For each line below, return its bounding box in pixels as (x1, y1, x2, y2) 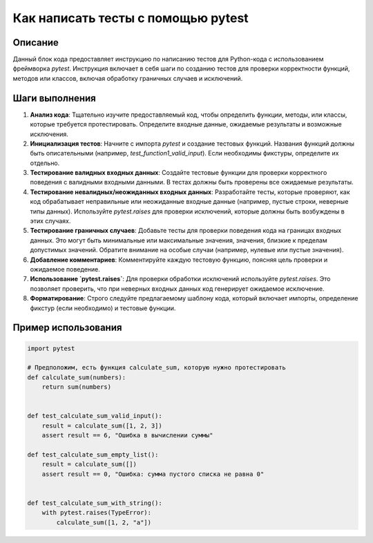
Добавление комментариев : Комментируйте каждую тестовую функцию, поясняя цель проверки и (30, 256, 328, 264)
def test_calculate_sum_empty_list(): (27, 450, 159, 459)
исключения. (30, 130, 69, 138)
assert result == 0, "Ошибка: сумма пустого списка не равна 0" (41, 470, 265, 478)
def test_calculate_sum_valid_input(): (27, 412, 162, 420)
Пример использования (12, 322, 122, 334)
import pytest (27, 344, 75, 352)
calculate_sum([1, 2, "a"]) (56, 518, 152, 526)
